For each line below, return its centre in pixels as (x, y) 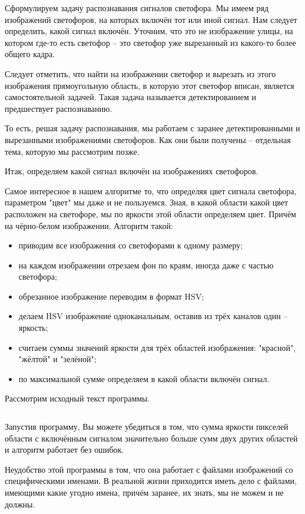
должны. (20, 504)
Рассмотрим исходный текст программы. (77, 398)
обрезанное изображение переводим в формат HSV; (111, 296)
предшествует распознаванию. (59, 108)
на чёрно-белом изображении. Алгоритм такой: (89, 225)
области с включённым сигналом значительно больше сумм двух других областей (151, 438)
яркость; (33, 328)
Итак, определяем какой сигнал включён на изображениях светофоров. (132, 171)
